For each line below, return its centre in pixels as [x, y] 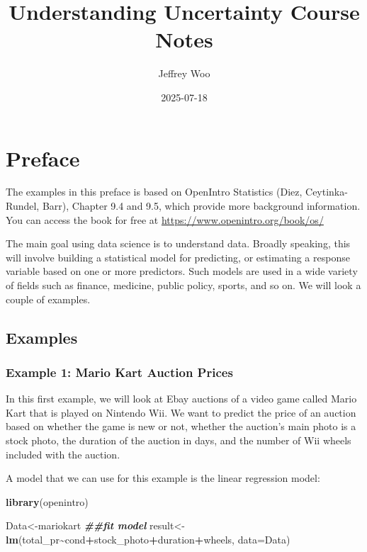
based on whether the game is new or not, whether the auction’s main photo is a [181, 426]
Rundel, [23, 206]
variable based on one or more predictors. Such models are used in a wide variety [182, 271]
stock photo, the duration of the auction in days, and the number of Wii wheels [179, 440]
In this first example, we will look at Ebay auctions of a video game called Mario [181, 399]
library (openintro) [47, 501]
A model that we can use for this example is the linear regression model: [163, 478]
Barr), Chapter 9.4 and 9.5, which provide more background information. [201, 206]
